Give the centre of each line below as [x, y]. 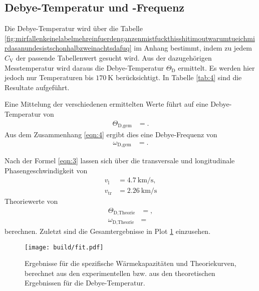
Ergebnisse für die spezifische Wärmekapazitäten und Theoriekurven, [131, 263]
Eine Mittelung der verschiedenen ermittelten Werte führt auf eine [106, 104]
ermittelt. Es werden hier [216, 67]
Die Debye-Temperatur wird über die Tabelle [74, 28]
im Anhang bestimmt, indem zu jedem [193, 48]
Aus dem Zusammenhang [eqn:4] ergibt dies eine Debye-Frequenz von [111, 134]
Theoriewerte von [31, 201]
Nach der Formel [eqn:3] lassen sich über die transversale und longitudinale [120, 161]
